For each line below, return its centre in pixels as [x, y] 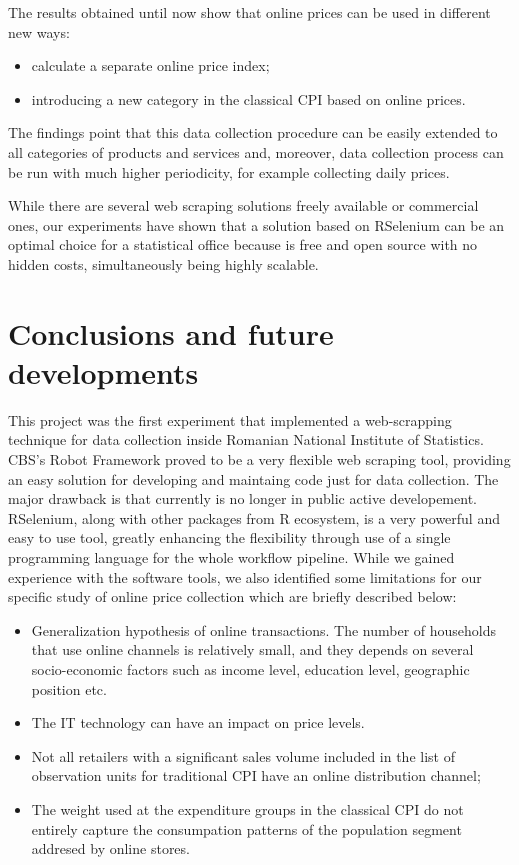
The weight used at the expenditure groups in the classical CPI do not [247, 808]
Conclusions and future [171, 332]
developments [103, 371]
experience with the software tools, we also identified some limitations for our [245, 576]
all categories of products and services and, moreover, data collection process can [256, 151]
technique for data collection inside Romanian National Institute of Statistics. [246, 439]
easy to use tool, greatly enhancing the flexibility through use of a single [229, 537]
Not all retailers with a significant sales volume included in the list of [243, 755]
